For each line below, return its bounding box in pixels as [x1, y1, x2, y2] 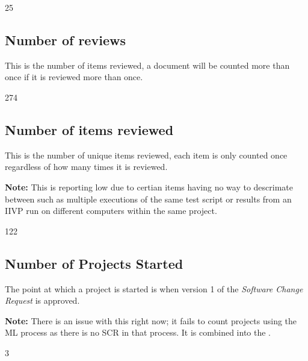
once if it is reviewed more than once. [5, 71, 143, 83]
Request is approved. [5, 294, 80, 307]
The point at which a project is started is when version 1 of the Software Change [5, 282, 303, 295]
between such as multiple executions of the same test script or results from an [5, 192, 292, 205]
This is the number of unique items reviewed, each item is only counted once [5, 148, 288, 161]
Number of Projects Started [5, 254, 183, 272]
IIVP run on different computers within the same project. [5, 204, 217, 217]
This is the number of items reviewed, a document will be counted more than [5, 58, 290, 71]
